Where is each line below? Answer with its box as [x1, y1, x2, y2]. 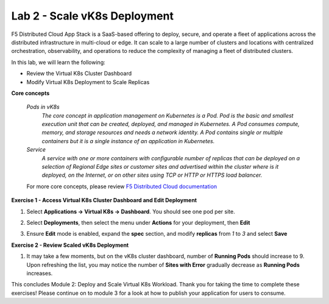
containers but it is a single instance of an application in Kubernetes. [41, 137, 215, 144]
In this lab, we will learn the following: [11, 58, 106, 66]
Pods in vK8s [26, 104, 60, 111]
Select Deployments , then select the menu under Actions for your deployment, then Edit [26, 219, 250, 226]
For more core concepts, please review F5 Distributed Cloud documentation [26, 183, 218, 190]
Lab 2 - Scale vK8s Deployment [11, 9, 174, 23]
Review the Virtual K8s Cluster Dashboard [26, 70, 132, 77]
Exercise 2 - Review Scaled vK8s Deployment [11, 241, 129, 249]
